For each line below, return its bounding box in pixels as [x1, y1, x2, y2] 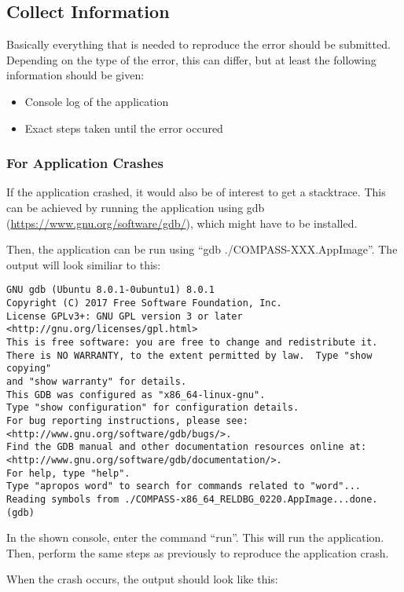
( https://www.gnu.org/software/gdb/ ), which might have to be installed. [6, 214, 358, 231]
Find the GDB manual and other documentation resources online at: [6, 441, 367, 453]
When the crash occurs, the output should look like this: [6, 571, 278, 587]
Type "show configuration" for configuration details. [6, 402, 299, 414]
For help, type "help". [6, 467, 130, 479]
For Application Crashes [6, 153, 163, 173]
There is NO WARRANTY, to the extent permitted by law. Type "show [6, 349, 373, 361]
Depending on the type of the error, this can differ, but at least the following [6, 51, 376, 68]
